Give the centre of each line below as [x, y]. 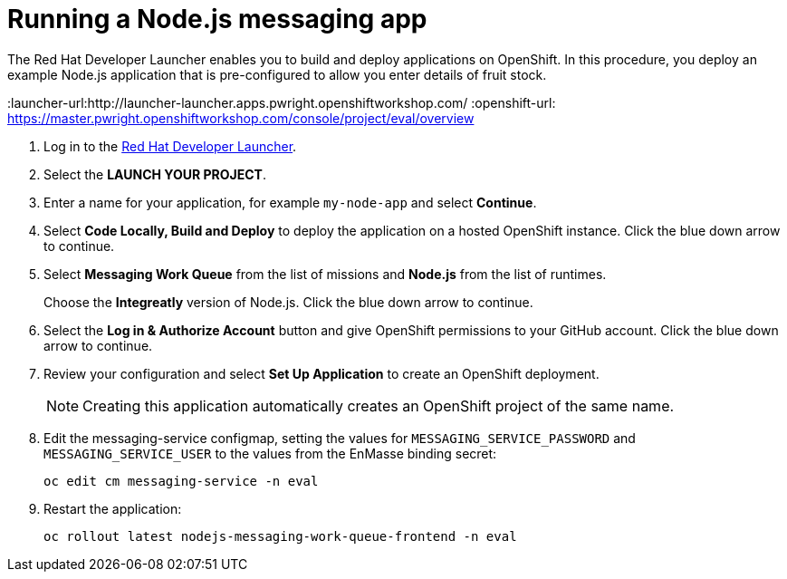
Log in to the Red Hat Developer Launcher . [170, 146]
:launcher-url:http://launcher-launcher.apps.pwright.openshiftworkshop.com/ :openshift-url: [282, 102]
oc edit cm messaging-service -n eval [181, 481]
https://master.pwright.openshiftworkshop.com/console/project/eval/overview [241, 118]
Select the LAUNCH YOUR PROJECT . [155, 174]
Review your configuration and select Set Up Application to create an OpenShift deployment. [322, 373]
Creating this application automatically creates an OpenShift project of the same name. [379, 405]
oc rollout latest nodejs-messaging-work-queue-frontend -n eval [280, 536]
